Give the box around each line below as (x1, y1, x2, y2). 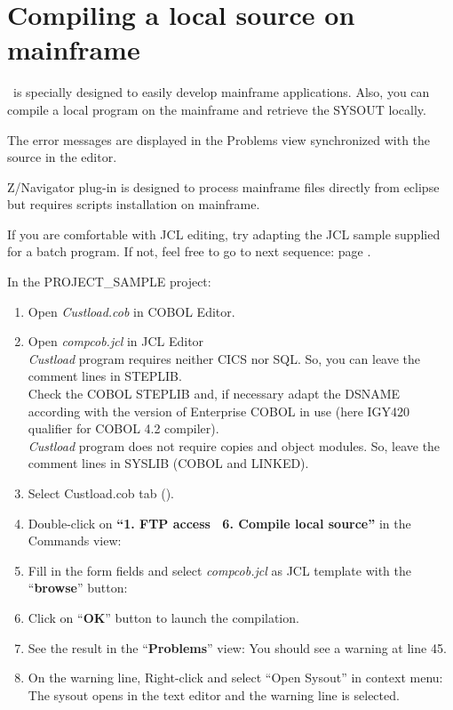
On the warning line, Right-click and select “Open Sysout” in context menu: (28, 668, 443, 687)
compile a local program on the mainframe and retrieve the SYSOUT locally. (7, 100, 426, 118)
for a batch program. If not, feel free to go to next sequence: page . (7, 242, 371, 261)
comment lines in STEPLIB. (28, 367, 182, 385)
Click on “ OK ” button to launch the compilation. (28, 608, 299, 626)
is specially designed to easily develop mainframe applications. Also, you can (12, 83, 430, 101)
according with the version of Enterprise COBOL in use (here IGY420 (28, 401, 410, 420)
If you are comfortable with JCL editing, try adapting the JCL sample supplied (7, 224, 441, 243)
